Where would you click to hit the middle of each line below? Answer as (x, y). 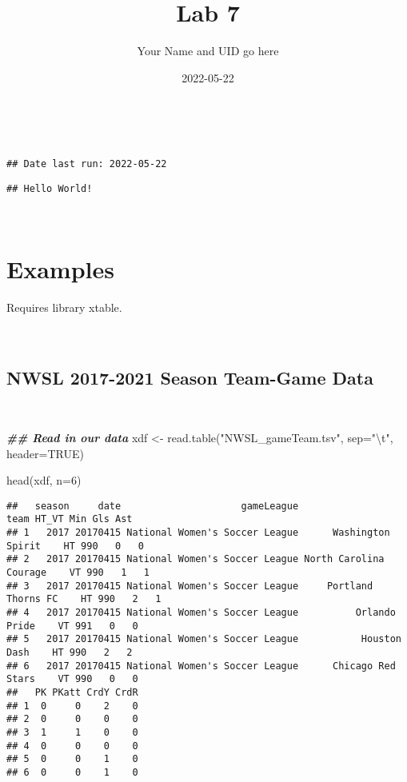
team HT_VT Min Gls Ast (70, 519)
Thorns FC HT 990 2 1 (84, 599)
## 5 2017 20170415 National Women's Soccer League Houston (204, 639)
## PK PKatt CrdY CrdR (72, 692)
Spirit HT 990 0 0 (75, 546)
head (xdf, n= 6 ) (44, 480)
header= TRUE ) (45, 453)
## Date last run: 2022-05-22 (87, 164)
